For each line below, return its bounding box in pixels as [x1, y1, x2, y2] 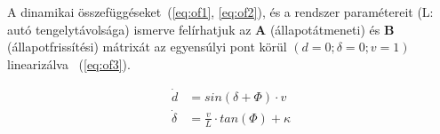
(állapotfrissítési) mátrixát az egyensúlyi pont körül [7, 37, 287, 56]
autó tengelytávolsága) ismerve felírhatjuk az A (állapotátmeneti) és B [7, 20, 395, 38]
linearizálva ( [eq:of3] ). [7, 54, 131, 73]
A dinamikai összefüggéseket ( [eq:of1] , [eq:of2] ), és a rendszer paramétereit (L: [7, 3, 434, 20]
